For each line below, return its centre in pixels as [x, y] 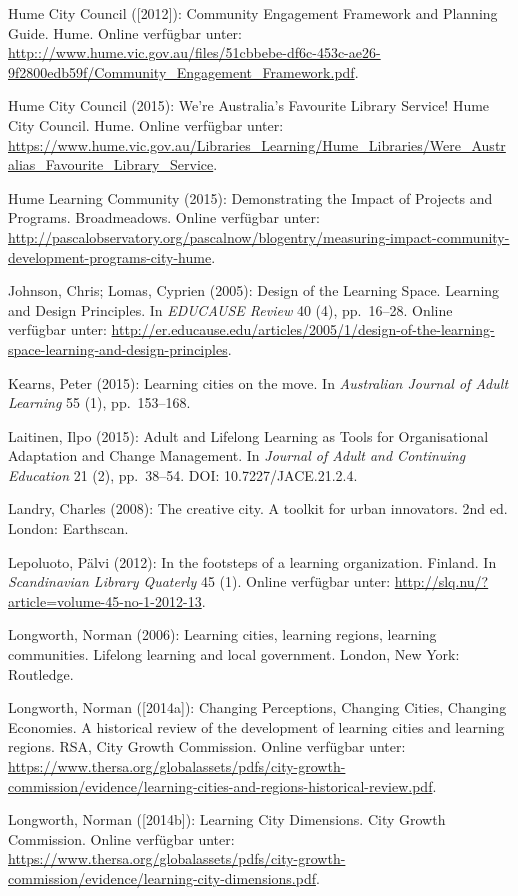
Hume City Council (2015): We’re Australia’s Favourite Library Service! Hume [249, 105]
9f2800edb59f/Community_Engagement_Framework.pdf [181, 71]
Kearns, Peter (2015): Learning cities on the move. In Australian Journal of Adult [258, 382]
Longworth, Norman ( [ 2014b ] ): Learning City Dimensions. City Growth [227, 819]
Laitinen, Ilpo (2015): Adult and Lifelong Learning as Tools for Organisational [248, 435]
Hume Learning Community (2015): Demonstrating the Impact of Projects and [250, 197]
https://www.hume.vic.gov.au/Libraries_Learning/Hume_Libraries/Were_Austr [257, 144]
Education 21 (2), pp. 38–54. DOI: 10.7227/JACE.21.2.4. [183, 474]
